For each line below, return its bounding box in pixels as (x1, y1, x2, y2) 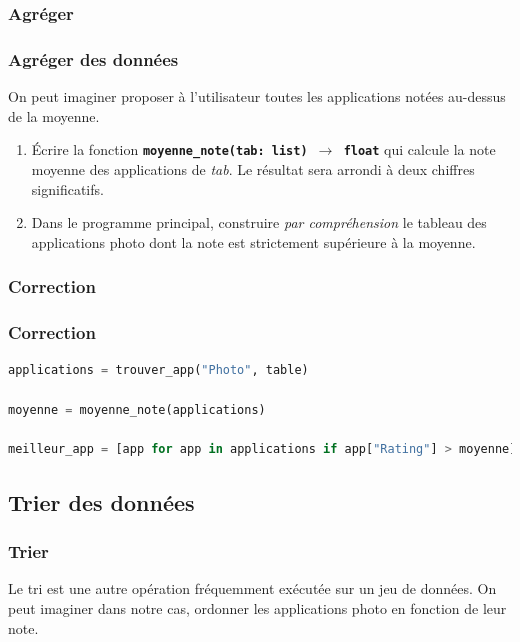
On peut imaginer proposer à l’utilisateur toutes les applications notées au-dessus (8, 86, 506, 107)
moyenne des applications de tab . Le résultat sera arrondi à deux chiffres (31, 158, 475, 179)
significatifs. (31, 178, 104, 199)
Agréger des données (8, 46, 179, 71)
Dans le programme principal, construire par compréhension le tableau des (31, 212, 487, 233)
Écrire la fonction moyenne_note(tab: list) (31, 139, 308, 160)
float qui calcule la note (343, 139, 496, 160)
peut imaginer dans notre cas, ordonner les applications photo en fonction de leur (8, 597, 507, 618)
